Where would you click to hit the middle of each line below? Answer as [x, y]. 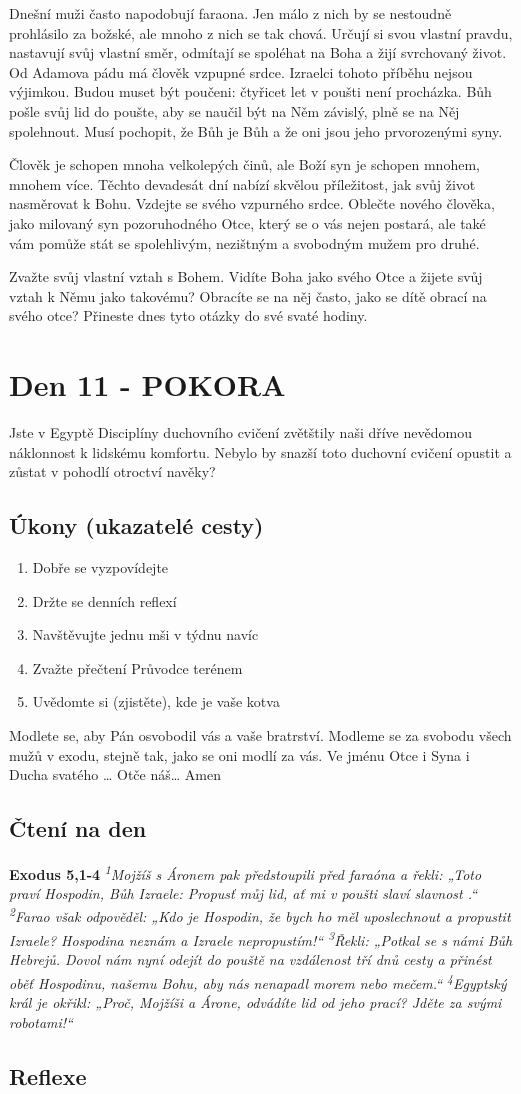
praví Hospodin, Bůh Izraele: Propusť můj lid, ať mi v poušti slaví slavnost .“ [243, 893]
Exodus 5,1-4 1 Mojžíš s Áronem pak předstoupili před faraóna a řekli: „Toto [245, 872]
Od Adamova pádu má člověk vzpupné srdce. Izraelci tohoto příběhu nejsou [241, 71]
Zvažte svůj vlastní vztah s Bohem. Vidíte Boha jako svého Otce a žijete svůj [246, 276]
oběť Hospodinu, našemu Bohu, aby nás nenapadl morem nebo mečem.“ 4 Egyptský [258, 981]
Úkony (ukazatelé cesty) [136, 525]
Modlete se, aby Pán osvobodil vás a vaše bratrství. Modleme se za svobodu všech [260, 734]
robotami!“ [41, 1021]
